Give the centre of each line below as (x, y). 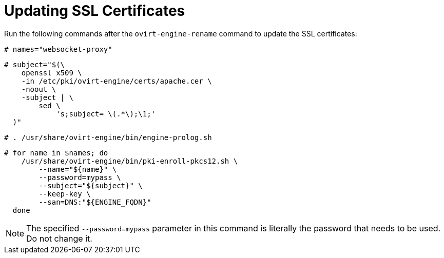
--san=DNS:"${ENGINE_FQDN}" (95, 202)
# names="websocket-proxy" (58, 49)
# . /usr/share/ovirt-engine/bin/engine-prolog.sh (108, 137)
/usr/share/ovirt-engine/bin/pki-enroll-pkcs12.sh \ (130, 161)
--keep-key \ (65, 194)
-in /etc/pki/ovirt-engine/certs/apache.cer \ (117, 81)
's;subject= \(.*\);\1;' (106, 114)
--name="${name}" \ (78, 169)
